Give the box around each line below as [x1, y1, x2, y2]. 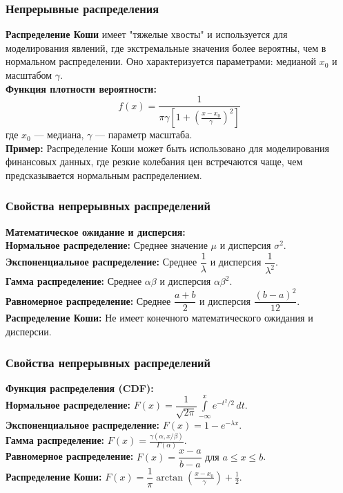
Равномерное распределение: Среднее [6, 293, 171, 308]
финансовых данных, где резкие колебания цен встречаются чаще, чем [6, 154, 303, 169]
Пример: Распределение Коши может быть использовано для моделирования [6, 140, 329, 155]
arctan [156, 472, 184, 483]
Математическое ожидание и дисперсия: [6, 224, 186, 239]
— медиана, [34, 127, 84, 142]
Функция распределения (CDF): [6, 380, 154, 395]
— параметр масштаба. [95, 127, 193, 142]
